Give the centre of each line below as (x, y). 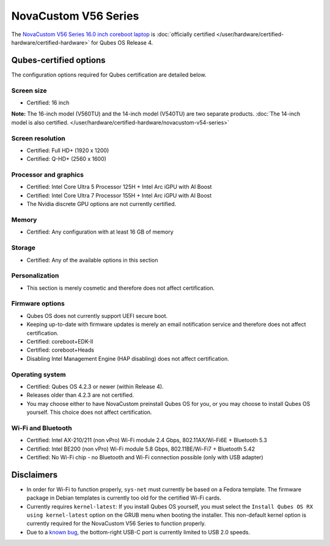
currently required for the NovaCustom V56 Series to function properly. (116, 523)
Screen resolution (38, 138)
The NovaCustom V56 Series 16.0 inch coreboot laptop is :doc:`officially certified (113, 34)
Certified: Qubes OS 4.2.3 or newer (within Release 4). (95, 386)
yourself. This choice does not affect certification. (89, 412)
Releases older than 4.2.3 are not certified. (80, 395)
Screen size (29, 90)
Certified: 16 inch (48, 102)
